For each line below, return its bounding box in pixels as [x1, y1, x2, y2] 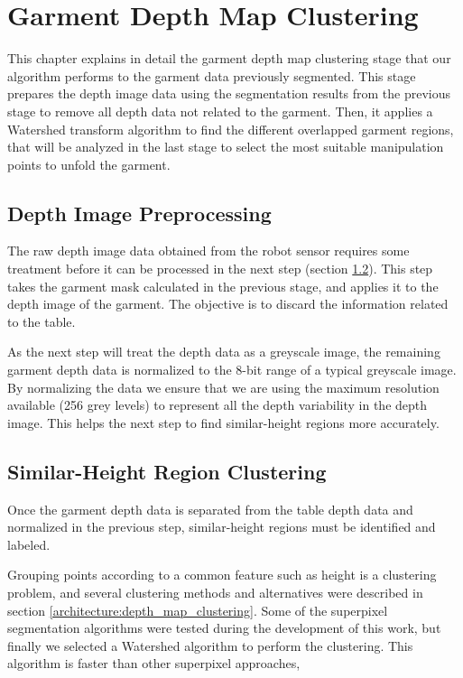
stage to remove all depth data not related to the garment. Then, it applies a [7, 101, 433, 120]
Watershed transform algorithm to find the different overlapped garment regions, [7, 119, 454, 138]
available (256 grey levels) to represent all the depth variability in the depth [7, 395, 428, 414]
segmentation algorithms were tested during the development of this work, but [7, 618, 441, 637]
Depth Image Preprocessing [7, 199, 272, 227]
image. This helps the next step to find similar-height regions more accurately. [7, 413, 440, 432]
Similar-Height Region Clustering [7, 457, 327, 485]
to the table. [7, 311, 76, 330]
